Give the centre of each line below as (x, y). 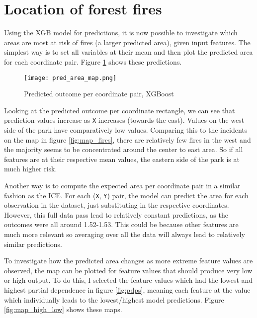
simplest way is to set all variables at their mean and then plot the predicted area (128, 52)
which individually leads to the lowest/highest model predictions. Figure (114, 299)
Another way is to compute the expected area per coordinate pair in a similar (122, 185)
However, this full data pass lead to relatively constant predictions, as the (116, 214)
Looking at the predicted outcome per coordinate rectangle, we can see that (120, 110)
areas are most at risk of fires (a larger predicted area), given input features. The (127, 42)
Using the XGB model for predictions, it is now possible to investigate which (121, 33)
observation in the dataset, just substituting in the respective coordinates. (117, 205)
